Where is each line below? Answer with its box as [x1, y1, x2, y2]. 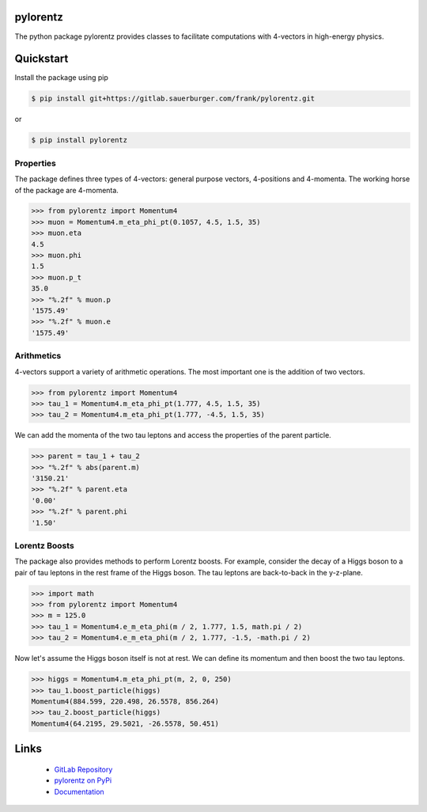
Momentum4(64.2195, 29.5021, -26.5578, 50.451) [31, 719, 219, 728]
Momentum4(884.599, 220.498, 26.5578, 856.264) [31, 697, 219, 706]
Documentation [54, 787, 104, 796]
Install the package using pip [14, 73, 108, 82]
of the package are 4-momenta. [14, 185, 119, 195]
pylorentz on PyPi [54, 776, 112, 785]
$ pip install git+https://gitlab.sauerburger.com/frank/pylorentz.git [31, 94, 316, 103]
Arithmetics [14, 351, 62, 362]
